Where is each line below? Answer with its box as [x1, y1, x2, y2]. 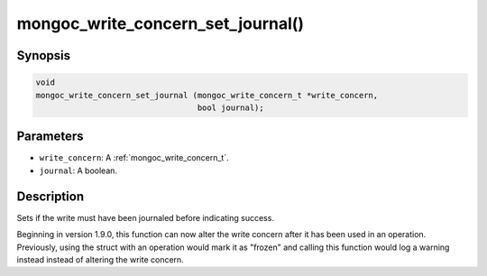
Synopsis [16, 48, 71, 63]
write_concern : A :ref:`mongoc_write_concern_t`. [39, 152, 229, 163]
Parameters [16, 129, 84, 144]
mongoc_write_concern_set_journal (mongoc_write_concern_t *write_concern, [35, 90, 379, 100]
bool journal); [197, 102, 265, 113]
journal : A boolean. [39, 165, 117, 176]
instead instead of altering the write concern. [16, 253, 184, 265]
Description [16, 189, 85, 204]
